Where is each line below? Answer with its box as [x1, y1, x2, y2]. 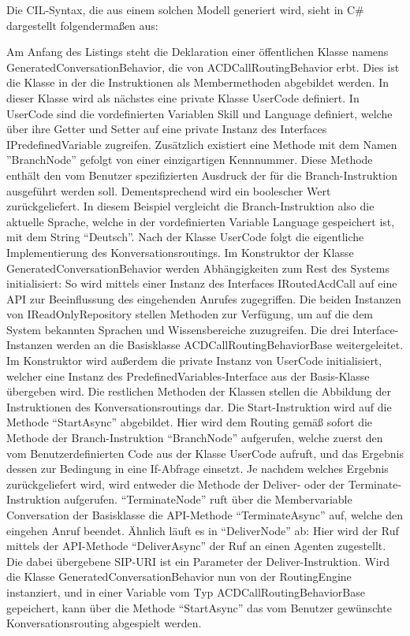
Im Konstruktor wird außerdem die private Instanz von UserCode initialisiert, [6, 352, 382, 369]
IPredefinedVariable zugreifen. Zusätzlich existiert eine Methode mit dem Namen [6, 136, 397, 152]
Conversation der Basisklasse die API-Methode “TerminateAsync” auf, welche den [6, 507, 403, 523]
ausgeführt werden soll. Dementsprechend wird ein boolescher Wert [6, 182, 331, 199]
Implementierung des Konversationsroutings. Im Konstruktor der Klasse [6, 244, 354, 260]
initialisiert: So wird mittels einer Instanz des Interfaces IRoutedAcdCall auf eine [6, 275, 397, 292]
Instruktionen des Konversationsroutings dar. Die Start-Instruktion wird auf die [6, 398, 392, 415]
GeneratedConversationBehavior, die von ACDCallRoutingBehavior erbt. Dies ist [6, 58, 400, 75]
